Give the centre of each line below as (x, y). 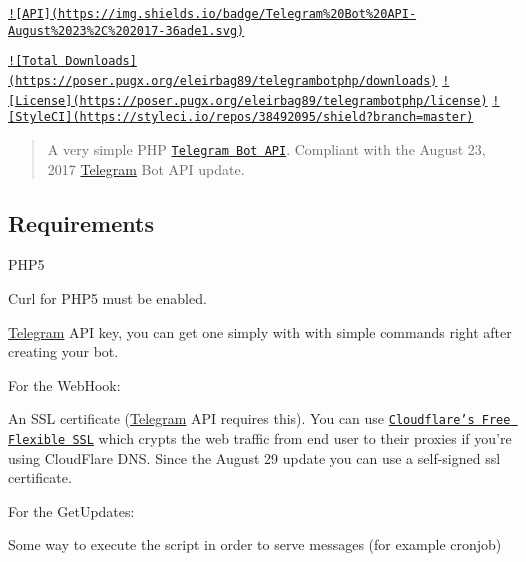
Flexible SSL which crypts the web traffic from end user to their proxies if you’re (260, 438)
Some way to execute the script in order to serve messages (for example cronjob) (255, 544)
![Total (33, 61)
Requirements (81, 222)
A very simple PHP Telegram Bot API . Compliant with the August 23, (266, 148)
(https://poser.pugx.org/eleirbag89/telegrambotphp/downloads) (223, 80)
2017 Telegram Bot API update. (146, 168)
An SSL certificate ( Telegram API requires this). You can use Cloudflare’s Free (259, 418)
